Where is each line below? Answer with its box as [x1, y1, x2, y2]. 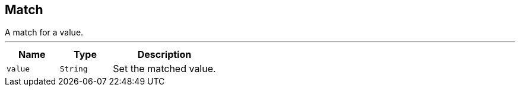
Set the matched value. [113, 63, 216, 75]
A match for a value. [5, 27, 84, 38]
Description [137, 48, 192, 61]
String [59, 64, 88, 73]
